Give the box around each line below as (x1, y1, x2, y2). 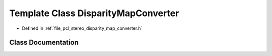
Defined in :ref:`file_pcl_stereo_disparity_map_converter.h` (22, 25, 143, 31)
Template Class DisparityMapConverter (9, 8, 179, 19)
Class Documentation (9, 38, 79, 47)
